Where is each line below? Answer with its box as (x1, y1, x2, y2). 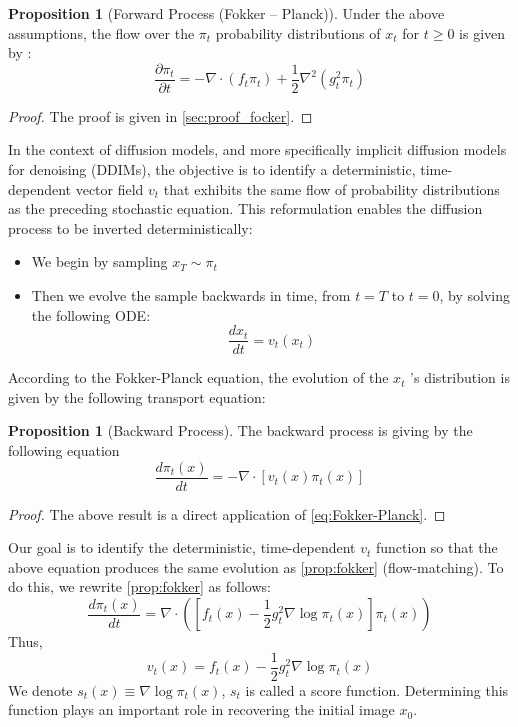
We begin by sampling (31, 251, 168, 272)
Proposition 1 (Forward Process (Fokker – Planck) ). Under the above (8, 3, 445, 23)
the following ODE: (31, 304, 151, 325)
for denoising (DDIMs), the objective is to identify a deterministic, (8, 159, 416, 180)
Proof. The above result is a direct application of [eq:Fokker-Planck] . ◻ (8, 503, 446, 524)
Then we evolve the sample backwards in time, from (31, 285, 351, 305)
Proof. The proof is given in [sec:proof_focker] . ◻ (8, 105, 313, 126)
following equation (8, 440, 120, 461)
